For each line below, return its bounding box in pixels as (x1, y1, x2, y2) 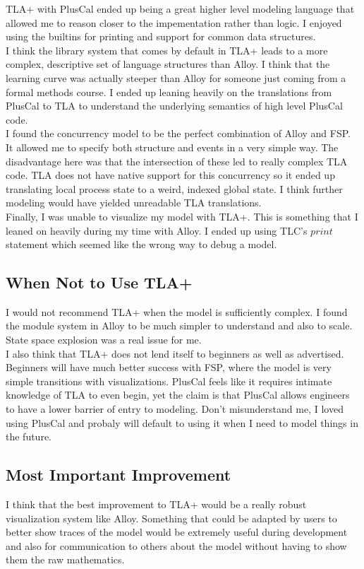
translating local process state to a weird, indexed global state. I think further (6, 181, 343, 196)
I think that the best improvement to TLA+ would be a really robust (6, 497, 307, 512)
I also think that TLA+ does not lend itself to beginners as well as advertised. (6, 346, 344, 360)
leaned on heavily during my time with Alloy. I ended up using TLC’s (6, 223, 308, 237)
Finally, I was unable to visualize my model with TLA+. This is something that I (6, 209, 358, 223)
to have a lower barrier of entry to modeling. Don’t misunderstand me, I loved (6, 401, 344, 416)
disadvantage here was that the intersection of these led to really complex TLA (6, 153, 348, 168)
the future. (6, 429, 52, 444)
